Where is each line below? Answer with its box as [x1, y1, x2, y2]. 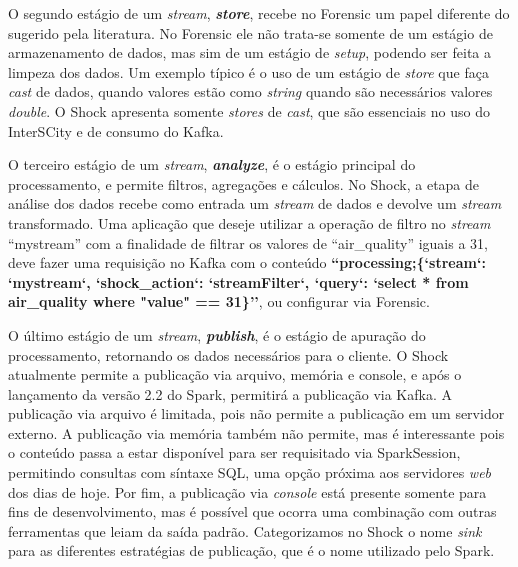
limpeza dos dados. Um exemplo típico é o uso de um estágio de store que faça [8, 61, 489, 82]
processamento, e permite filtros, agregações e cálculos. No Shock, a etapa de [8, 173, 480, 194]
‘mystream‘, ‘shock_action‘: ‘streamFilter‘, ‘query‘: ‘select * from [8, 271, 469, 292]
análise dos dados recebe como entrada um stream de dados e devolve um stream [8, 193, 502, 214]
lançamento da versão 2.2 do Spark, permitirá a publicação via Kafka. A [8, 383, 452, 404]
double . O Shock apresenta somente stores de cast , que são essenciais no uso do [8, 100, 490, 121]
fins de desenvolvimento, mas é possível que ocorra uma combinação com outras [8, 501, 497, 522]
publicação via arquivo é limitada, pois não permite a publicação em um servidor [8, 403, 505, 424]
